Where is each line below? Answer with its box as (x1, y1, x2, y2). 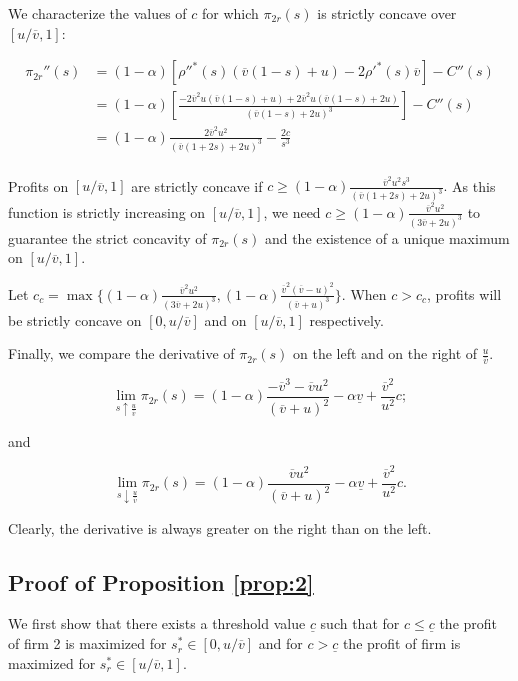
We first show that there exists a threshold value (8, 613, 306, 634)
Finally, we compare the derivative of (8, 343, 235, 364)
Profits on (8, 175, 69, 196)
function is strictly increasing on (8, 201, 206, 222)
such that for (320, 613, 400, 634)
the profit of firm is (342, 633, 461, 654)
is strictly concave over (317, 3, 457, 23)
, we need (263, 201, 321, 222)
